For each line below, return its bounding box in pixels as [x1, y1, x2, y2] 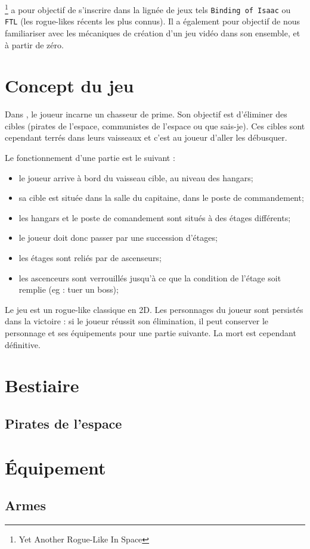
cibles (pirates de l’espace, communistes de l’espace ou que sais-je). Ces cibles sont [5, 119, 305, 132]
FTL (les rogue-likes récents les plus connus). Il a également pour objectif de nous [5, 15, 300, 27]
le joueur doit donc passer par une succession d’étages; [18, 231, 218, 244]
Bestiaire [5, 373, 79, 398]
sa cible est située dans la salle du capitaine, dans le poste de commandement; [18, 191, 304, 204]
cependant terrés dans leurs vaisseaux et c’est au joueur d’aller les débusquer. [5, 131, 287, 144]
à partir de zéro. [5, 38, 64, 51]
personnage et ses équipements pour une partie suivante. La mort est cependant [5, 327, 296, 339]
